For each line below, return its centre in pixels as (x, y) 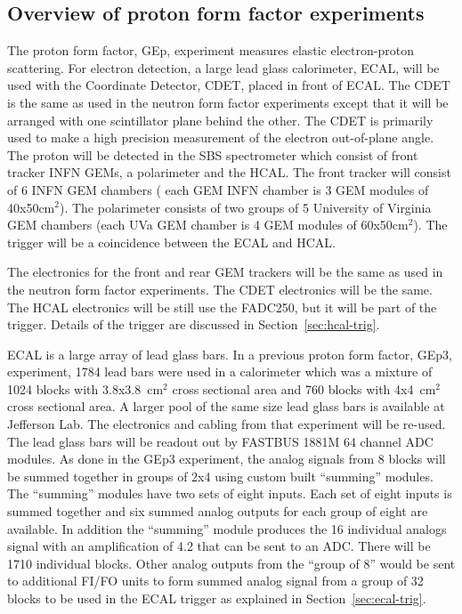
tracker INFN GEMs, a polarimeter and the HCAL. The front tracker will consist (229, 172)
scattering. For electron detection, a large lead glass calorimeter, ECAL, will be (223, 67)
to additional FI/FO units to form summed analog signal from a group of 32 (215, 581)
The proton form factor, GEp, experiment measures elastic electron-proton (211, 50)
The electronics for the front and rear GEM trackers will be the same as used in (225, 272)
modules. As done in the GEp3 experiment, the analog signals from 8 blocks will (227, 459)
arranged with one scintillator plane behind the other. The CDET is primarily (220, 120)
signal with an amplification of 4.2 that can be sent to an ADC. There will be (219, 546)
